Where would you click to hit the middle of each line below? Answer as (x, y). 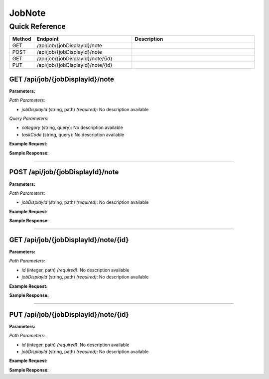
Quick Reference (37, 26)
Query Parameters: (29, 119)
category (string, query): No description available (72, 127)
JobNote (27, 13)
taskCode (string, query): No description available (73, 134)
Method (22, 39)
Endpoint (48, 39)
